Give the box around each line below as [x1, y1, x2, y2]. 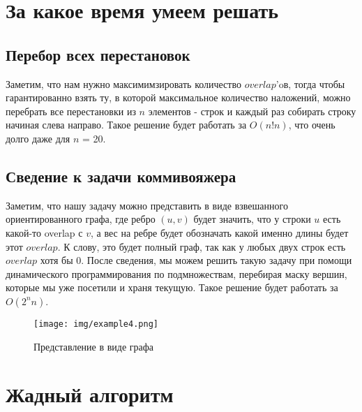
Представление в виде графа [33, 339, 154, 353]
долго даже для [6, 131, 70, 145]
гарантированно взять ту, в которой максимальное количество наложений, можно [6, 90, 351, 105]
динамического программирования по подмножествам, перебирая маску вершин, [6, 266, 347, 281]
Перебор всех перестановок [6, 43, 190, 65]
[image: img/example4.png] [33, 318, 158, 329]
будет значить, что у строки [193, 212, 311, 226]
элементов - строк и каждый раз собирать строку [148, 103, 356, 118]
